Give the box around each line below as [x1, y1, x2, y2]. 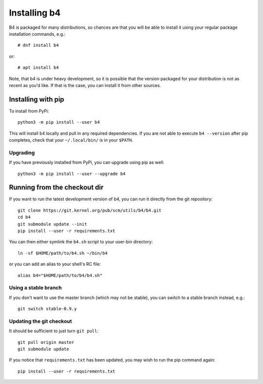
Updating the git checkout [9, 318, 72, 324]
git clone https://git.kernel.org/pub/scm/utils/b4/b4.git [18, 208, 162, 213]
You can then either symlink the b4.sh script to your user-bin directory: [9, 239, 153, 245]
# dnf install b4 [18, 43, 59, 48]
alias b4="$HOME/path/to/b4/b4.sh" [18, 273, 103, 278]
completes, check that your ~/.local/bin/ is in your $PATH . [9, 137, 133, 143]
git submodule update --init [18, 221, 87, 227]
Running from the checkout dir [9, 183, 104, 192]
